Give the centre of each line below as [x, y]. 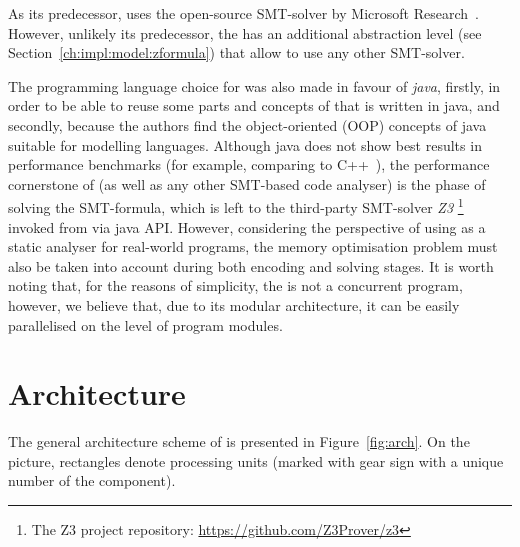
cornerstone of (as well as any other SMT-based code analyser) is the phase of [247, 183]
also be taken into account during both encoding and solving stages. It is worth [251, 265]
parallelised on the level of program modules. [145, 324]
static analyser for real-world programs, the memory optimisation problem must [253, 246]
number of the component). [92, 480]
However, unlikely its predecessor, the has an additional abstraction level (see [245, 32]
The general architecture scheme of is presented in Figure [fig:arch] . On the [239, 441]
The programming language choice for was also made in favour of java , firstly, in [254, 85]
